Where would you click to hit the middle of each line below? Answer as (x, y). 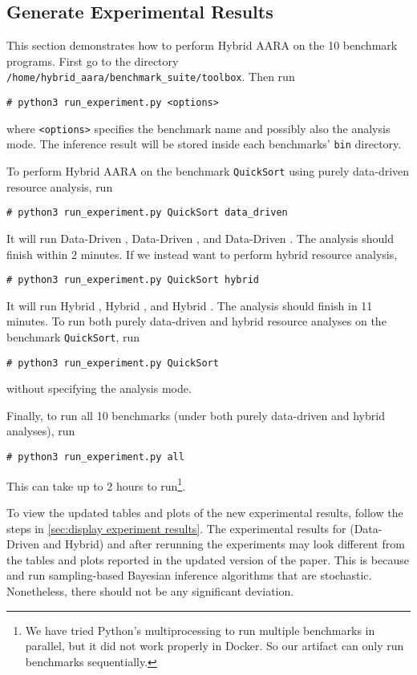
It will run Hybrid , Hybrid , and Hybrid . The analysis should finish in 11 (190, 305)
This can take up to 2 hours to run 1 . (96, 484)
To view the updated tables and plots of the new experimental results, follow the (205, 512)
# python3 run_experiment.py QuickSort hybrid (133, 280)
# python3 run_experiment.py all (95, 457)
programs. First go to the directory (93, 61)
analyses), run (41, 431)
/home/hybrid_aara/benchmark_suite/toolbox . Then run (151, 77)
